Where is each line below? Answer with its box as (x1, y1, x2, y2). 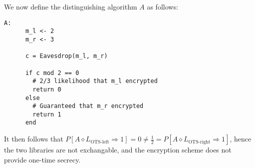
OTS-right (188, 139, 211, 144)
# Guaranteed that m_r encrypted (32, 102, 144, 110)
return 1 (32, 110, 61, 118)
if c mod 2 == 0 (25, 69, 79, 76)
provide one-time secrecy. (4, 154, 81, 164)
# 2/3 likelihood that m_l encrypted (32, 77, 158, 85)
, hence (230, 133, 252, 144)
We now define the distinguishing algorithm (4, 1, 137, 11)
